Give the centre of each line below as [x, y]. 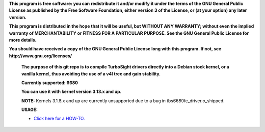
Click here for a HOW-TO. [59, 119]
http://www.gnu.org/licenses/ [40, 56]
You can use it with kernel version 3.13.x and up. [71, 92]
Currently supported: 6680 [50, 83]
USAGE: [29, 110]
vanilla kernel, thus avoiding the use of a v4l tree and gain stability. [91, 74]
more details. [23, 40]
